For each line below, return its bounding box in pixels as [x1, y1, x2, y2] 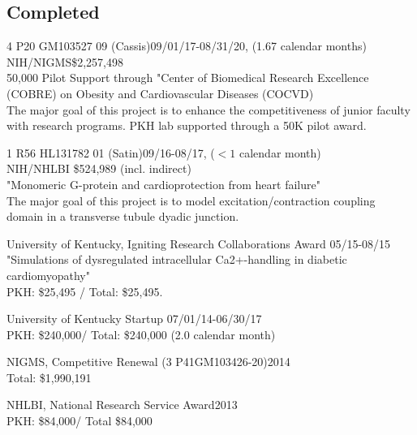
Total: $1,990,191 [6, 368, 92, 385]
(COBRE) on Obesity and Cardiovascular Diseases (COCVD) [6, 84, 314, 101]
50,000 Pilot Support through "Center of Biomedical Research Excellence [6, 69, 369, 86]
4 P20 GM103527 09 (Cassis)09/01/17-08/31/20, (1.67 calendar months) [6, 37, 367, 54]
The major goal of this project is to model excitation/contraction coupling [6, 192, 376, 209]
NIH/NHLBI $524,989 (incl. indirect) [6, 160, 191, 177]
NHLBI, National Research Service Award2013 [6, 396, 238, 413]
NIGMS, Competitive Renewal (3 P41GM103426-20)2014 [6, 353, 290, 370]
